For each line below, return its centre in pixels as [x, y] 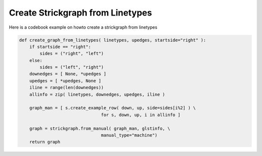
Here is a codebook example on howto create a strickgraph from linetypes [83, 27]
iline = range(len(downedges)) [66, 88]
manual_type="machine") [129, 135]
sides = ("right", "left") [72, 54]
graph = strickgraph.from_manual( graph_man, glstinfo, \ [100, 128]
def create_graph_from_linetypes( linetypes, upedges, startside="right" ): [113, 40]
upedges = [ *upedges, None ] [65, 81]
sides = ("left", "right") [72, 67]
